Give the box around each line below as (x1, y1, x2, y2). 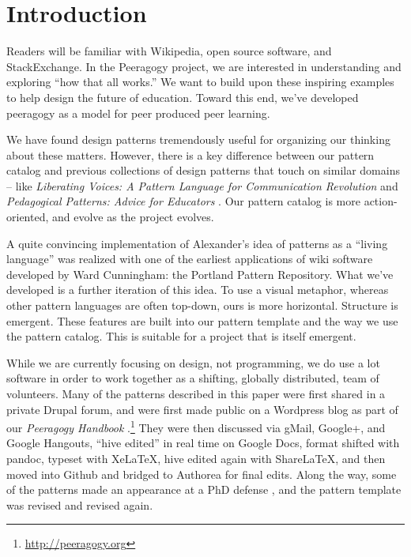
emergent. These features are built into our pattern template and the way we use (6, 312, 398, 329)
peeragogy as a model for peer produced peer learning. (6, 104, 270, 121)
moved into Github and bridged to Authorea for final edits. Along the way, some (6, 465, 397, 482)
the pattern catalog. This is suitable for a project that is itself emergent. (6, 328, 356, 344)
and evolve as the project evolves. (51, 209, 214, 225)
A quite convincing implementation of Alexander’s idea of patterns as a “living (6, 235, 388, 251)
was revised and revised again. (6, 496, 153, 513)
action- (364, 193, 398, 209)
